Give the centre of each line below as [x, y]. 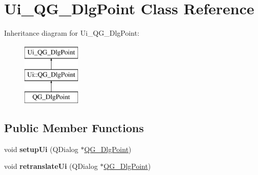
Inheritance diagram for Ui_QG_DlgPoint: [72, 33]
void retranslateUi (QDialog [51, 166]
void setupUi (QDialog [41, 149]
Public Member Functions [74, 128]
